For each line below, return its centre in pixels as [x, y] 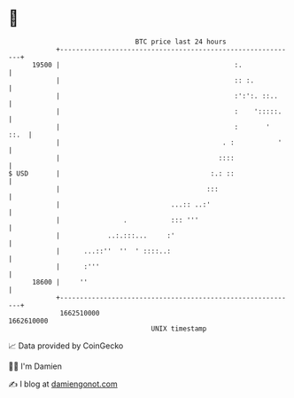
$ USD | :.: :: [122, 173]
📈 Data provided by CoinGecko [66, 346]
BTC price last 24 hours [181, 42]
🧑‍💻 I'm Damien [35, 366]
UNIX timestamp [179, 328]
